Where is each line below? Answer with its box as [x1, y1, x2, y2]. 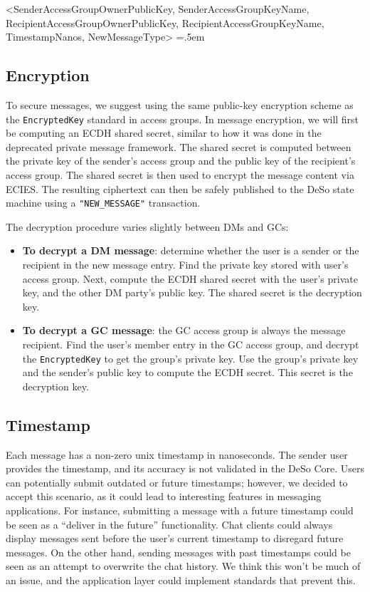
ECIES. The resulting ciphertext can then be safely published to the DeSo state [6, 181, 354, 196]
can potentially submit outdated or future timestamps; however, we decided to [6, 474, 348, 489]
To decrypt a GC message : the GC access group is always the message [22, 323, 346, 338]
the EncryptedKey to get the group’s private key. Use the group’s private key [22, 350, 359, 365]
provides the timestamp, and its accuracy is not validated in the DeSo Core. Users [6, 461, 364, 476]
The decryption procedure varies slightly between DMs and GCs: [6, 219, 289, 234]
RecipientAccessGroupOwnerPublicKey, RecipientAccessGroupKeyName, [6, 15, 324, 30]
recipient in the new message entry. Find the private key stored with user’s [22, 257, 349, 272]
